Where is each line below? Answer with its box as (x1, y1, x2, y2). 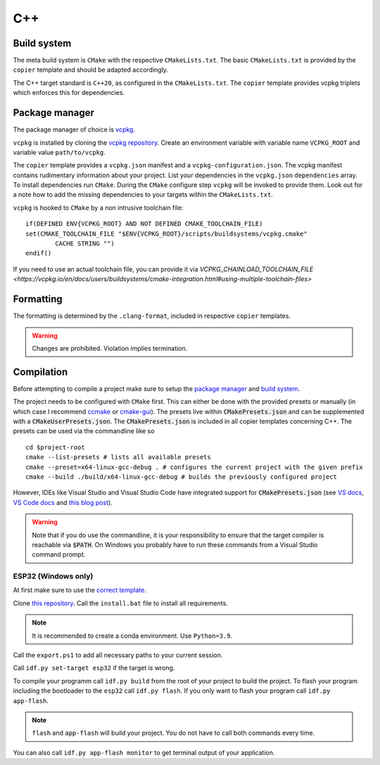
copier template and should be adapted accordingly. (13, 65, 169, 74)
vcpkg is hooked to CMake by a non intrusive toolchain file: (13, 203, 184, 212)
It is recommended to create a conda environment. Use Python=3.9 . (32, 631, 233, 640)
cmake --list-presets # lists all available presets (25, 454, 211, 461)
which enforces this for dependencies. (13, 89, 125, 97)
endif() (25, 250, 52, 257)
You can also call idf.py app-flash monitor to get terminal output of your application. (13, 748, 275, 757)
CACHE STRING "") (55, 240, 115, 247)
